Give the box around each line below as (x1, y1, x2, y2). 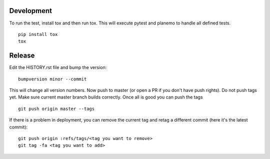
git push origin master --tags (18, 105, 95, 111)
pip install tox (18, 31, 58, 37)
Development (9, 6, 52, 15)
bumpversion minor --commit (18, 76, 87, 82)
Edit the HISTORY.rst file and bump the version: (9, 64, 107, 70)
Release (9, 51, 35, 60)
